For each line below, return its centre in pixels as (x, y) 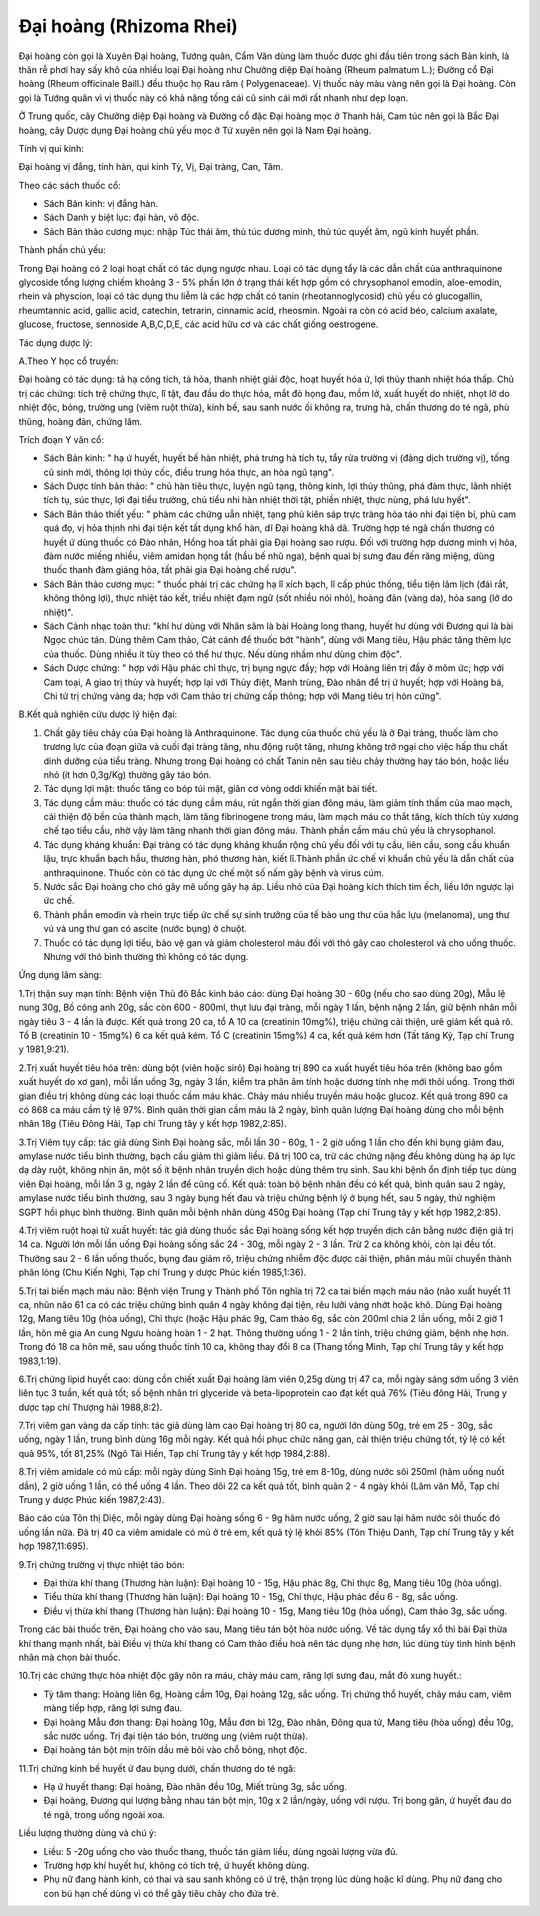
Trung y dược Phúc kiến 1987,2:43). (91, 1500)
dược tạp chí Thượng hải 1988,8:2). (90, 1407)
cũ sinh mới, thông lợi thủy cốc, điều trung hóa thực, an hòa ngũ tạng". (189, 472)
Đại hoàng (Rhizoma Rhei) (128, 26)
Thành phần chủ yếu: (62, 250)
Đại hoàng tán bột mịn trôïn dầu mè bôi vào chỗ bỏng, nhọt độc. (175, 1750)
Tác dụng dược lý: (55, 342)
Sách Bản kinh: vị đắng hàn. (101, 204)
